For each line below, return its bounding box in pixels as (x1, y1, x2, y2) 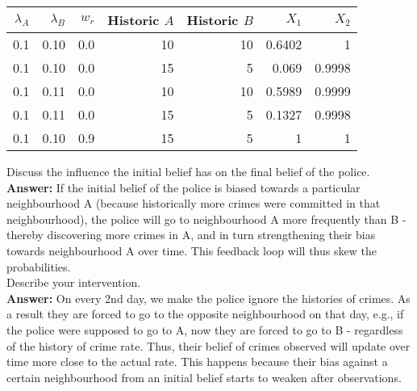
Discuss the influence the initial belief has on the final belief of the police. (6, 163, 370, 179)
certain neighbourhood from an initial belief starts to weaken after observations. (6, 368, 402, 385)
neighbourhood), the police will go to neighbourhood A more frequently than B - (6, 210, 407, 227)
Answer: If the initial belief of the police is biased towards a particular (6, 179, 361, 195)
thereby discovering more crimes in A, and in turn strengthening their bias (6, 226, 376, 243)
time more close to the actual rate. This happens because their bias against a (6, 353, 388, 370)
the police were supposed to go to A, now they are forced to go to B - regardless (6, 321, 403, 338)
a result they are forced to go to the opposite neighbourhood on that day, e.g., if (6, 305, 404, 322)
